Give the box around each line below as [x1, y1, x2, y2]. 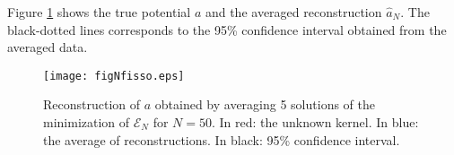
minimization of [43, 113, 130, 132]
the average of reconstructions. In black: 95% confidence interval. [43, 130, 400, 149]
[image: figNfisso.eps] [43, 69, 185, 82]
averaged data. [7, 38, 88, 56]
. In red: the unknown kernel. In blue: [212, 113, 419, 132]
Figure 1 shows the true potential [7, 3, 191, 21]
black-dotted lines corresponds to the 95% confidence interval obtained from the [7, 20, 447, 39]
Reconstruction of [43, 95, 141, 114]
